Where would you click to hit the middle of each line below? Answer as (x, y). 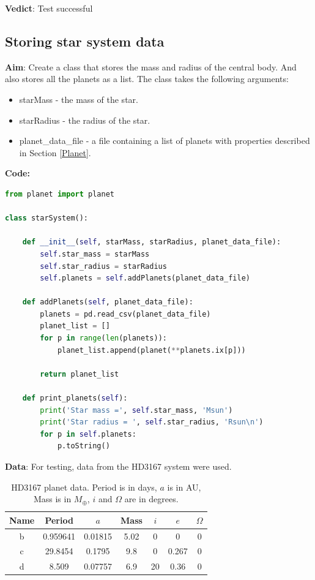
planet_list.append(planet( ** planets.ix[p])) (151, 350)
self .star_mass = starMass (95, 254)
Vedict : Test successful (49, 8)
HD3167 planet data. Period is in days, (84, 487)
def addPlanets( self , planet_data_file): (108, 302)
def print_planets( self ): (75, 398)
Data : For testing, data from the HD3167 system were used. (118, 466)
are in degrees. (151, 499)
